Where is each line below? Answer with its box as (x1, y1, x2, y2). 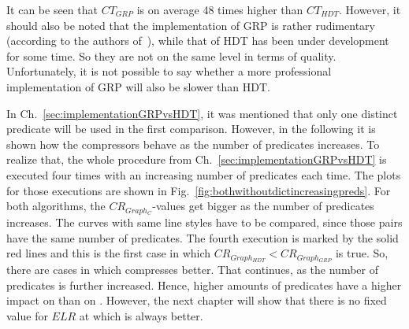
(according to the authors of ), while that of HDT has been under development (6, 32, 389, 49)
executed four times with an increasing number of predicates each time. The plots (6, 166, 401, 183)
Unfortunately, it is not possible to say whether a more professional (6, 63, 332, 79)
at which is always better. (79, 307, 203, 323)
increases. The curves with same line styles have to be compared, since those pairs (6, 213, 403, 230)
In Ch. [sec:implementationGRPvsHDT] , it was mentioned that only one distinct (6, 105, 398, 121)
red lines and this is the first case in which (6, 245, 211, 261)
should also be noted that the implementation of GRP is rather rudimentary (6, 17, 375, 33)
